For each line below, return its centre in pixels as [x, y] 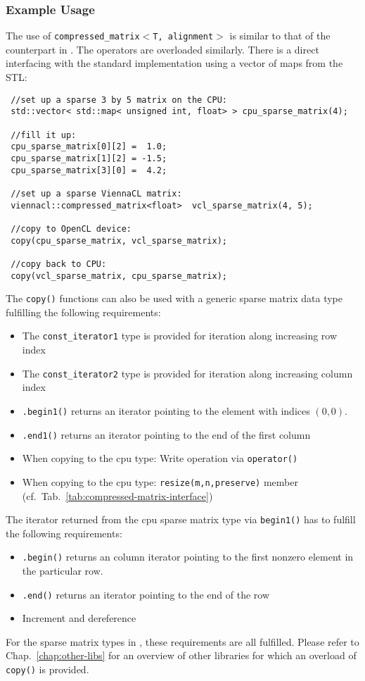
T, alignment [183, 37]
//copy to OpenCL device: [71, 229]
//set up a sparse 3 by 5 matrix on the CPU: [119, 100]
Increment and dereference [79, 618]
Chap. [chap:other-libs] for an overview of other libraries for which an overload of [181, 655]
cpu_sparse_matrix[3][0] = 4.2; [89, 170]
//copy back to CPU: [59, 264]
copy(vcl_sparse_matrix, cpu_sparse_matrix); [119, 276]
